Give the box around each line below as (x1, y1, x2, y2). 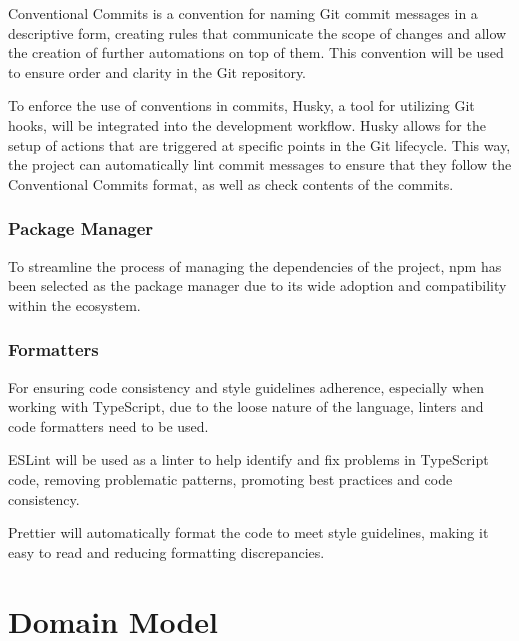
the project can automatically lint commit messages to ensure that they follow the (8, 154, 512, 175)
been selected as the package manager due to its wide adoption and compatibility (8, 275, 507, 296)
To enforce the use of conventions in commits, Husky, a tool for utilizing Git (8, 95, 475, 116)
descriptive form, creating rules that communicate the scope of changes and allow (8, 22, 507, 43)
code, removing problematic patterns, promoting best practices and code (8, 468, 453, 489)
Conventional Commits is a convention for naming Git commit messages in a (8, 3, 478, 23)
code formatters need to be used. (8, 415, 209, 436)
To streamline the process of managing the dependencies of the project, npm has (8, 255, 502, 276)
